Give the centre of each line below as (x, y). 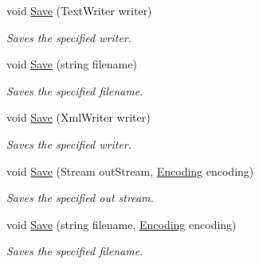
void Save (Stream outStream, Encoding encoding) (130, 171)
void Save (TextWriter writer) (79, 10)
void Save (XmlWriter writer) (78, 117)
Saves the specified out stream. (80, 198)
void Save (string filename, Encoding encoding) (122, 224)
